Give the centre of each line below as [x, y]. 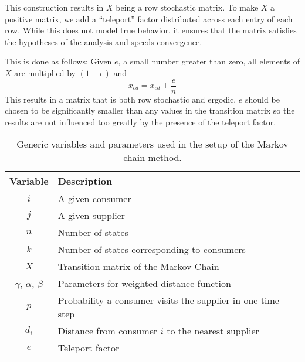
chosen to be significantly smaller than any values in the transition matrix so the [150, 110]
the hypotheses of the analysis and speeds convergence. [104, 41]
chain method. [152, 158]
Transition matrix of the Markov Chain [138, 267]
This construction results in [54, 7]
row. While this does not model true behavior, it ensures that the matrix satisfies [151, 30]
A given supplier [91, 216]
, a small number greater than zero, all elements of [209, 61]
